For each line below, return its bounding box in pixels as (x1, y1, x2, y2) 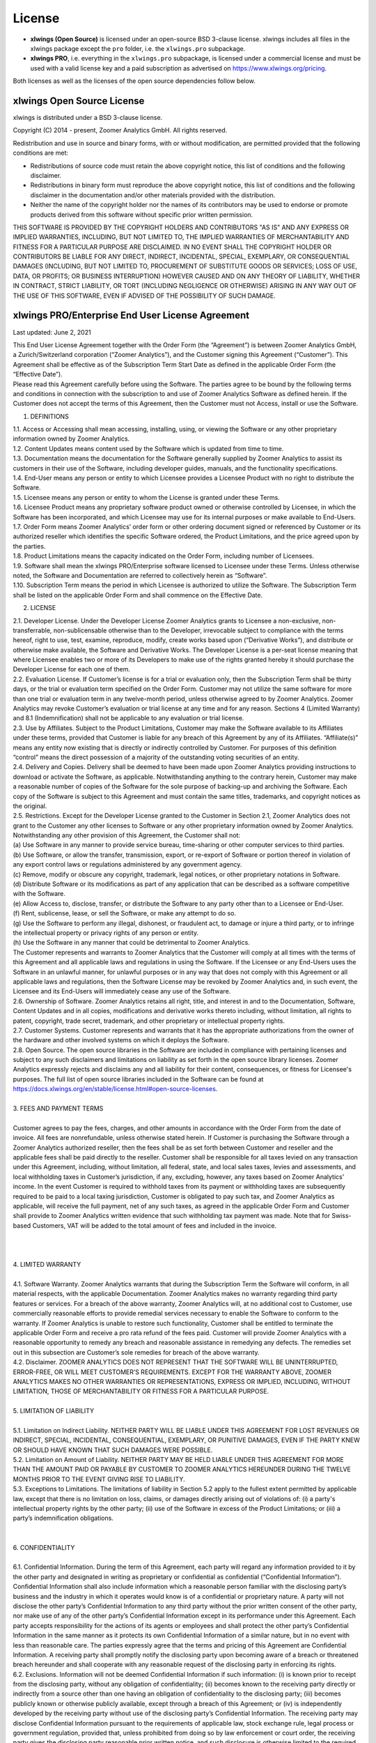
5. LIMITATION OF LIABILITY (13, 1407, 94, 1415)
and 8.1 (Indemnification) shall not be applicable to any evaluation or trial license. (13, 714, 244, 722)
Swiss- (331, 1212, 352, 1220)
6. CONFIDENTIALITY (13, 1543, 75, 1551)
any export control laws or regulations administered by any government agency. (13, 860, 242, 869)
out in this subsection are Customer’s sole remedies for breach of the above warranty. (13, 1348, 260, 1356)
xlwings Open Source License (13, 95, 145, 107)
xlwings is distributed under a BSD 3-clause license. (13, 114, 163, 122)
